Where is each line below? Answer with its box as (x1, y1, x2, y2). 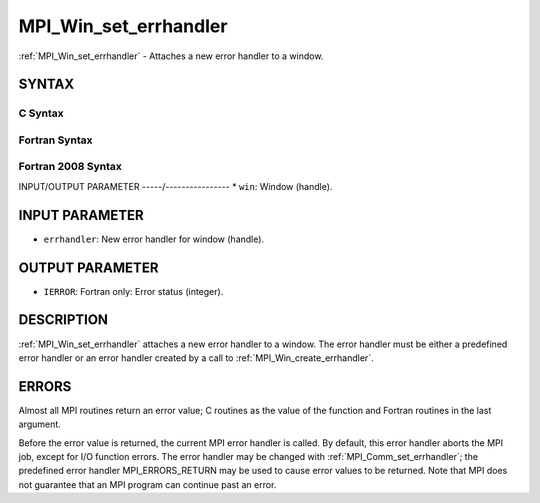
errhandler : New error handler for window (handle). (43, 233, 265, 245)
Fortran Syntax (18, 133, 93, 147)
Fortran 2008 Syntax (18, 160, 122, 174)
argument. (18, 418, 62, 430)
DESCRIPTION (18, 311, 109, 329)
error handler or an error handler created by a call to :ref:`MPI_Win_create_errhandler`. (18, 351, 374, 364)
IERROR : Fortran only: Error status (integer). (43, 285, 224, 297)
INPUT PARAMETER (18, 206, 144, 224)
